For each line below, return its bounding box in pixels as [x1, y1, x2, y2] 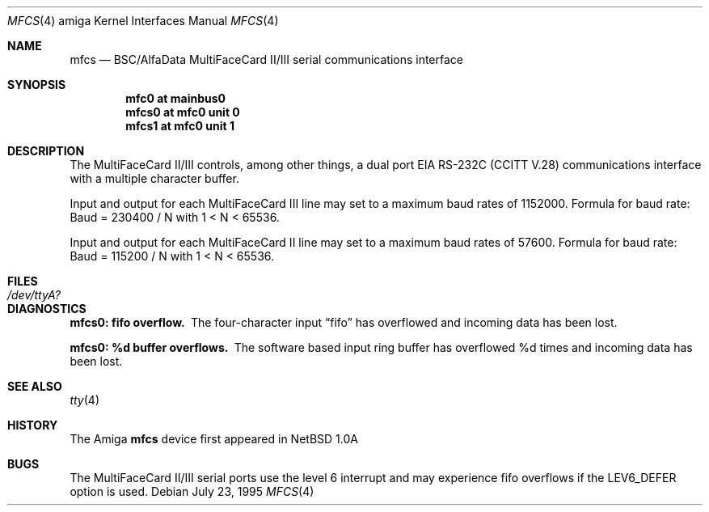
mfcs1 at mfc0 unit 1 [125, 119, 234, 133]
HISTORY [7, 418, 58, 432]
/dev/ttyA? [7, 288, 61, 302]
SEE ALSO [7, 379, 62, 393]
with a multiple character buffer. [70, 171, 239, 185]
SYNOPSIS [7, 78, 66, 91]
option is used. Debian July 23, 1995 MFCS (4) [70, 484, 314, 498]
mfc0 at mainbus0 [125, 91, 226, 105]
